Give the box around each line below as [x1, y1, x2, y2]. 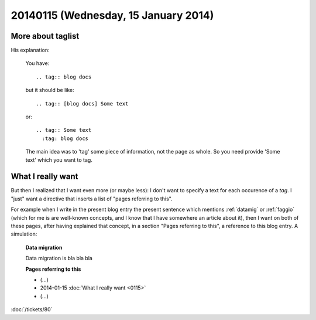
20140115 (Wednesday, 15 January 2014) [11, 9, 214, 22]
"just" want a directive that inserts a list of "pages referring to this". [11, 195, 173, 202]
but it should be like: [25, 87, 74, 94]
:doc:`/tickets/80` [11, 306, 53, 313]
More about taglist [11, 31, 80, 41]
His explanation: [11, 47, 50, 54]
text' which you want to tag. [25, 156, 93, 164]
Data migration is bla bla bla [25, 255, 93, 262]
